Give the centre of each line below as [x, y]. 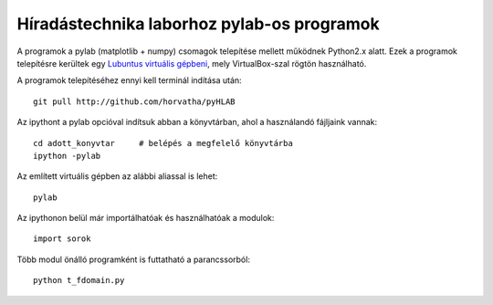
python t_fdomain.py [79, 280]
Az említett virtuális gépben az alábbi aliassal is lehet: [117, 176]
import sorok [62, 239]
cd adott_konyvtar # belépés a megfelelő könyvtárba [163, 143]
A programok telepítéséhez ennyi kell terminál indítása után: [129, 80]
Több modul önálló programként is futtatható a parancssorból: [134, 259]
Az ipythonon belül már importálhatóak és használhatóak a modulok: [146, 218]
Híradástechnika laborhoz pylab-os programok [198, 24]
